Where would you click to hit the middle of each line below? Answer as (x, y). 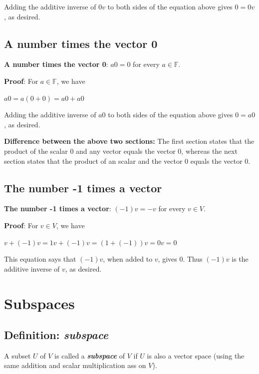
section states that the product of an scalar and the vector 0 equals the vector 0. (127, 161)
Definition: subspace (56, 335)
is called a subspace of (90, 355)
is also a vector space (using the (196, 355)
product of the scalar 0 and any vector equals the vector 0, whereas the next (121, 151)
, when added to (128, 259)
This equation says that (40, 259)
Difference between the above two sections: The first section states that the (129, 141)
